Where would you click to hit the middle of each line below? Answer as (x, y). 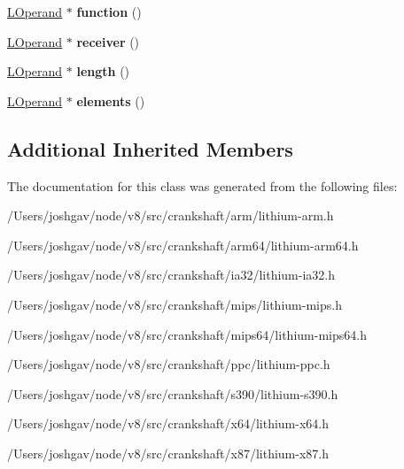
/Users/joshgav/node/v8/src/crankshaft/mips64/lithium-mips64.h (187, 334)
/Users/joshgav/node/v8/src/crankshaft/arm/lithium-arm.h (171, 215)
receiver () (108, 41)
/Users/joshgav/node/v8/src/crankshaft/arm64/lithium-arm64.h (183, 245)
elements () (111, 100)
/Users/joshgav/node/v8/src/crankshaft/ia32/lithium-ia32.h (171, 275)
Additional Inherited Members (150, 148)
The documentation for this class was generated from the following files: (202, 185)
